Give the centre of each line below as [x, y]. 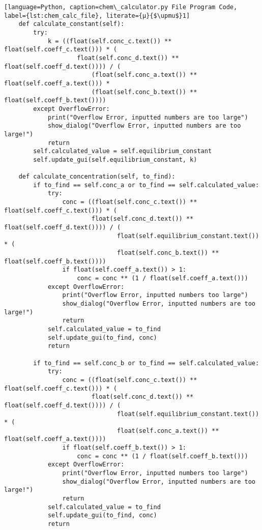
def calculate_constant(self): [71, 24]
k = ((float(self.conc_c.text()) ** [110, 41]
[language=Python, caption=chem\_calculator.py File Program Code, [121, 7]
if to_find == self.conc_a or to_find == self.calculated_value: [146, 185]
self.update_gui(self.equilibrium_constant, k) [115, 159]
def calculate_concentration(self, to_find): [97, 177]
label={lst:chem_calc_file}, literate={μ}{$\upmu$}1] [97, 16]
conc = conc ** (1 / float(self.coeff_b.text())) [163, 456]
